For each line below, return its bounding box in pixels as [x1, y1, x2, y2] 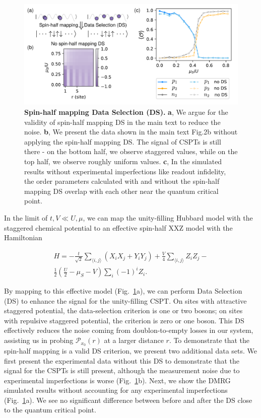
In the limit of [4, 212, 48, 223]
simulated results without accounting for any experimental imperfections [4, 385, 228, 395]
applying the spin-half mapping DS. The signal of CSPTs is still [24, 136, 221, 147]
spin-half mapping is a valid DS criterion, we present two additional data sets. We [4, 345, 257, 356]
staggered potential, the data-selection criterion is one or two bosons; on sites [4, 305, 243, 316]
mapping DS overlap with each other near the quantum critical [24, 185, 219, 196]
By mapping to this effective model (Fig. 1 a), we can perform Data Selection [4, 286, 242, 296]
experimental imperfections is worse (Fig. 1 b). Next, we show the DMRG [4, 375, 231, 385]
